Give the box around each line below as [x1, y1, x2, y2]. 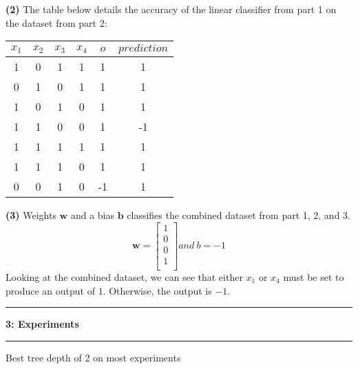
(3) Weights [6, 208, 56, 222]
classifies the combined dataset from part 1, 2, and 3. [127, 208, 350, 222]
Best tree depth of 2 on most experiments [6, 350, 181, 364]
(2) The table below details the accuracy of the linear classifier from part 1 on [6, 2, 337, 16]
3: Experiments [6, 317, 79, 331]
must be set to [283, 269, 344, 284]
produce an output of [6, 283, 95, 297]
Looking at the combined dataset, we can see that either [6, 269, 243, 284]
